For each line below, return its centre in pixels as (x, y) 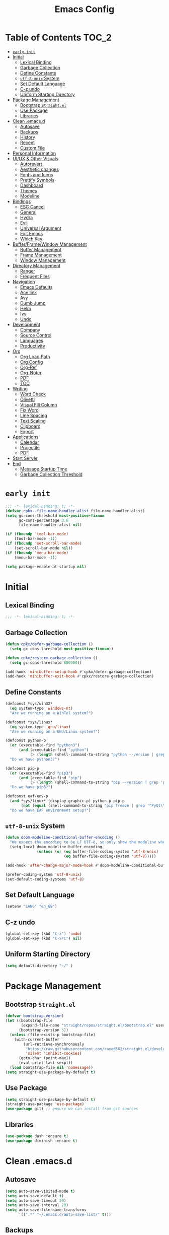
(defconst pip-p (22, 768)
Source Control (36, 335)
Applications (25, 437)
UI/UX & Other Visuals (35, 158)
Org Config (31, 362)
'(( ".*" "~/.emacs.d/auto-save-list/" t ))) (65, 1215)
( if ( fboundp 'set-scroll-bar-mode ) (44, 543)
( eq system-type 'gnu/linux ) (40, 727)
